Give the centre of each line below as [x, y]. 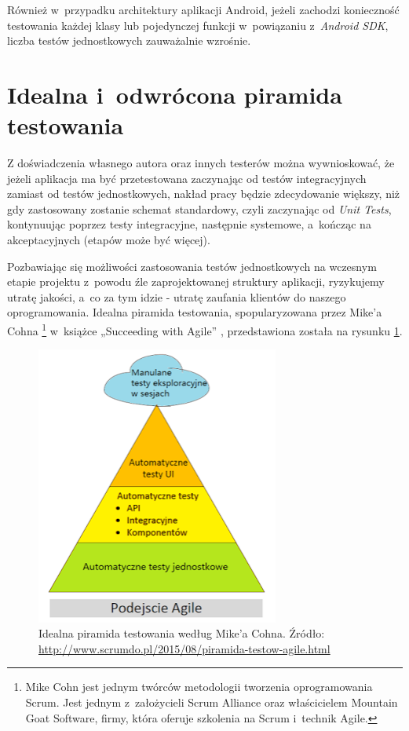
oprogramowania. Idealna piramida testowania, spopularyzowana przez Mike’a [195, 312]
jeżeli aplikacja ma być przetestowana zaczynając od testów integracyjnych [187, 178]
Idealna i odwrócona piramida [175, 94]
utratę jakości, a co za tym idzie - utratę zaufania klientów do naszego [177, 296]
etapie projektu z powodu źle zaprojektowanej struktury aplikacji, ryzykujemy [196, 281]
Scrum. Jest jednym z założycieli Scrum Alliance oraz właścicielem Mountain [212, 702]
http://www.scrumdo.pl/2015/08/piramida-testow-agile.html [184, 648]
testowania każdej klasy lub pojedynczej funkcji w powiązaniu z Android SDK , [198, 25]
